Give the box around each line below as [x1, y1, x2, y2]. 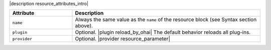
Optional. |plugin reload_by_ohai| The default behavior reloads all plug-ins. [75, 29, 251, 36]
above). [75, 22, 93, 29]
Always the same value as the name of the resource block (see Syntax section [75, 16, 257, 23]
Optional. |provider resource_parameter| [75, 35, 171, 42]
